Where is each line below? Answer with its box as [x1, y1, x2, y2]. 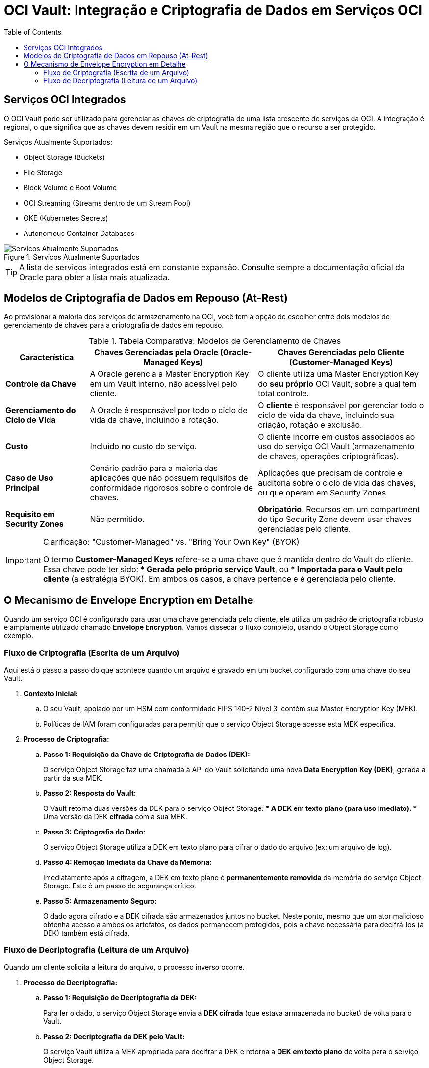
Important [5, 555, 41, 566]
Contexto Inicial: [24, 689, 78, 698]
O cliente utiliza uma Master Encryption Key [258, 369, 419, 379]
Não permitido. [90, 514, 145, 524]
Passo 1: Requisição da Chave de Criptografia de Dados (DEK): [43, 750, 250, 759]
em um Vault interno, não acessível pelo [90, 379, 237, 389]
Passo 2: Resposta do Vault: [43, 789, 136, 798]
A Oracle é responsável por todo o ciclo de [90, 405, 248, 416]
